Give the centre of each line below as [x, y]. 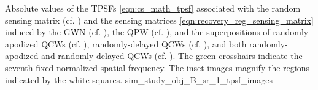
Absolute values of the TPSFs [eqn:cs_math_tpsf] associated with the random [153, 8]
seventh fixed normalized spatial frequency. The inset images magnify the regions [157, 67]
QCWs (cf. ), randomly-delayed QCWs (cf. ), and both [144, 43]
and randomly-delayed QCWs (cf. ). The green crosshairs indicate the [172, 56]
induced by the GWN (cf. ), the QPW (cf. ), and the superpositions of [138, 32]
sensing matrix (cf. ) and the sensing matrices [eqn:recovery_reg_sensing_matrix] [159, 20]
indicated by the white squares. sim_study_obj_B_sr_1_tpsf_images [139, 79]
